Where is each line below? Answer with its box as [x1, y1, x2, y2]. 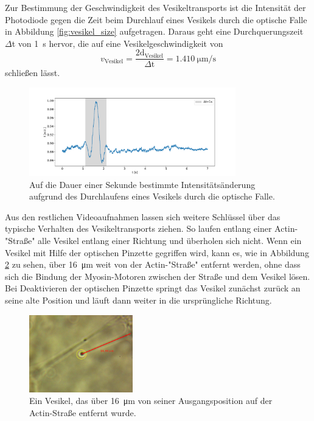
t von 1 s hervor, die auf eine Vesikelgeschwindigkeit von [12, 37, 223, 49]
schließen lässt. [5, 66, 60, 79]
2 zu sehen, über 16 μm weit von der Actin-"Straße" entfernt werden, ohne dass [5, 258, 301, 271]
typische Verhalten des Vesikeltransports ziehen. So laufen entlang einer [5, 222, 272, 235]
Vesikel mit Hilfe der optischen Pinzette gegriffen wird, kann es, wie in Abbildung [5, 246, 309, 259]
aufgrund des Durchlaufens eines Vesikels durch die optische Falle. [29, 190, 275, 203]
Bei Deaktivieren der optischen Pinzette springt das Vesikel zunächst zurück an [5, 282, 301, 294]
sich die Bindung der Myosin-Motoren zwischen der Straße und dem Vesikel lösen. [5, 270, 310, 282]
